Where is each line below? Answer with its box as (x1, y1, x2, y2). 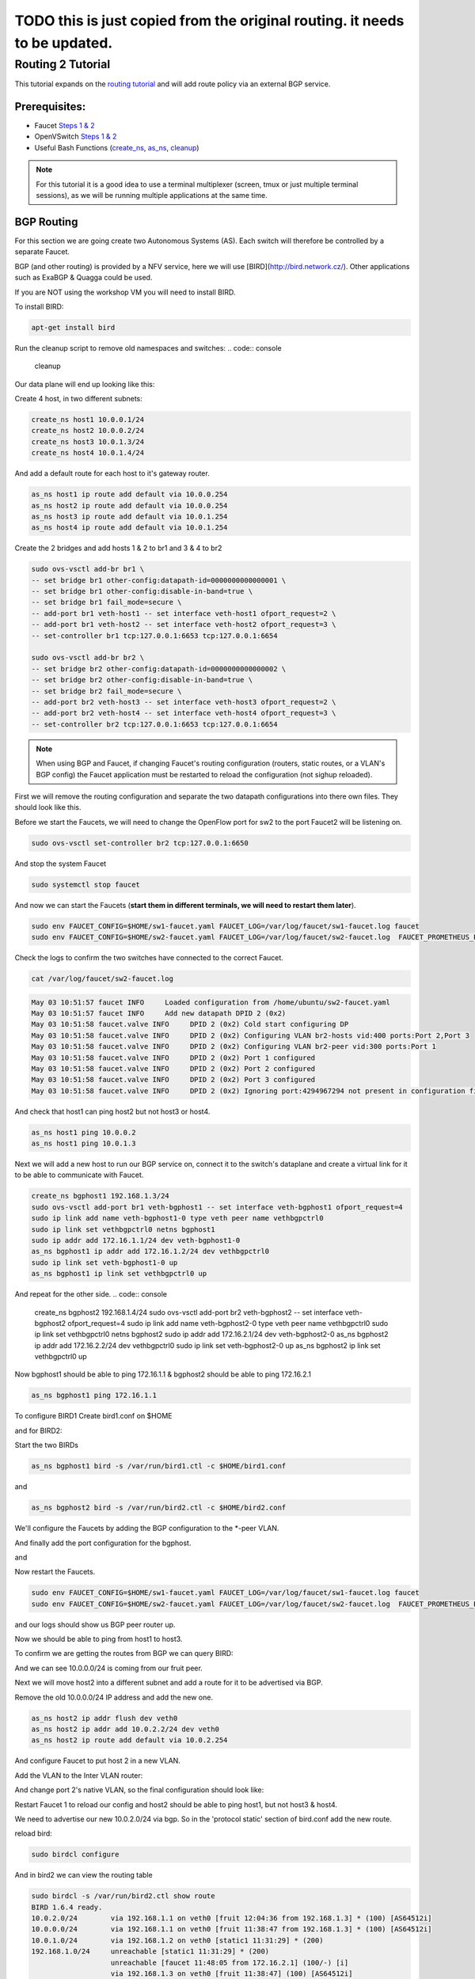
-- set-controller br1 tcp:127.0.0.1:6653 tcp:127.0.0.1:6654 (31, 631, 278, 640)
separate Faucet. (14, 247, 70, 256)
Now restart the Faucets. (14, 1567, 96, 1577)
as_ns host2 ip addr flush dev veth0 (31, 1714, 178, 1723)
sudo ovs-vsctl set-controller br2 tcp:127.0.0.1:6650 (31, 838, 249, 847)
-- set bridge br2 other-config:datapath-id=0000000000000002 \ (31, 664, 287, 673)
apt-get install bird (31, 323, 116, 332)
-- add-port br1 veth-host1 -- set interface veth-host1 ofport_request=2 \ (31, 609, 336, 617)
